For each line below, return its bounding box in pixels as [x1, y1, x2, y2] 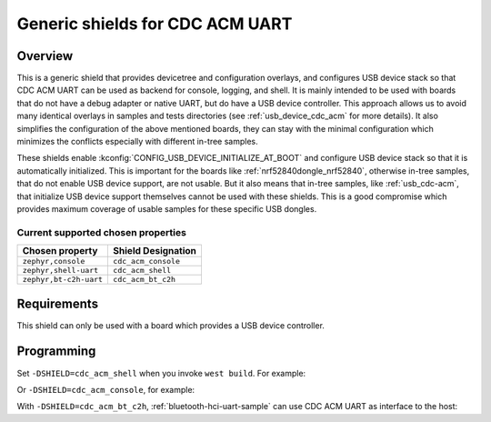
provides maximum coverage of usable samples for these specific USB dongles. [16, 203, 317, 214]
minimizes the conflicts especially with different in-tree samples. [16, 136, 258, 147]
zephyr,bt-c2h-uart [22, 275, 104, 285]
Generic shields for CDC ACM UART [16, 14, 293, 34]
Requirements [16, 296, 99, 311]
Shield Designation [113, 245, 197, 257]
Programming [16, 344, 96, 359]
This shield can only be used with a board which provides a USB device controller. [16, 319, 325, 331]
